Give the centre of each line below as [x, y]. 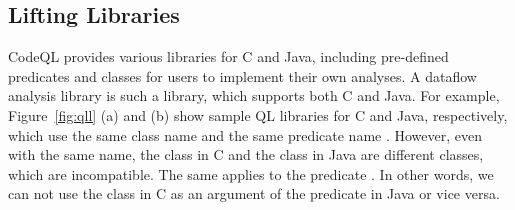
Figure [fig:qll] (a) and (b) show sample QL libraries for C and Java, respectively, [258, 114]
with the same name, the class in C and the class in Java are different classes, [246, 154]
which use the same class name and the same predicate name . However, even [245, 134]
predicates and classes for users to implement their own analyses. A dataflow [242, 75]
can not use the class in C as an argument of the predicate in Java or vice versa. [254, 193]
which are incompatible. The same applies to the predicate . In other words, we [251, 173]
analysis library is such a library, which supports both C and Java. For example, [254, 95]
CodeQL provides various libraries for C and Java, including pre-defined [228, 56]
